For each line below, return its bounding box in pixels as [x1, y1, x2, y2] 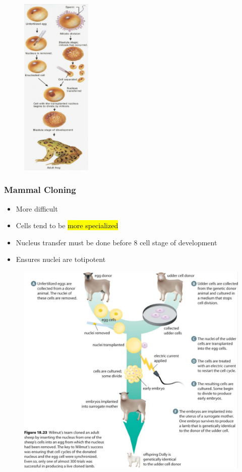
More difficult [16, 203, 58, 214]
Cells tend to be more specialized [16, 220, 118, 231]
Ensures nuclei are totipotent [16, 254, 106, 264]
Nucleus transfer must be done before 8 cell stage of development [16, 237, 217, 247]
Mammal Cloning [4, 183, 76, 196]
